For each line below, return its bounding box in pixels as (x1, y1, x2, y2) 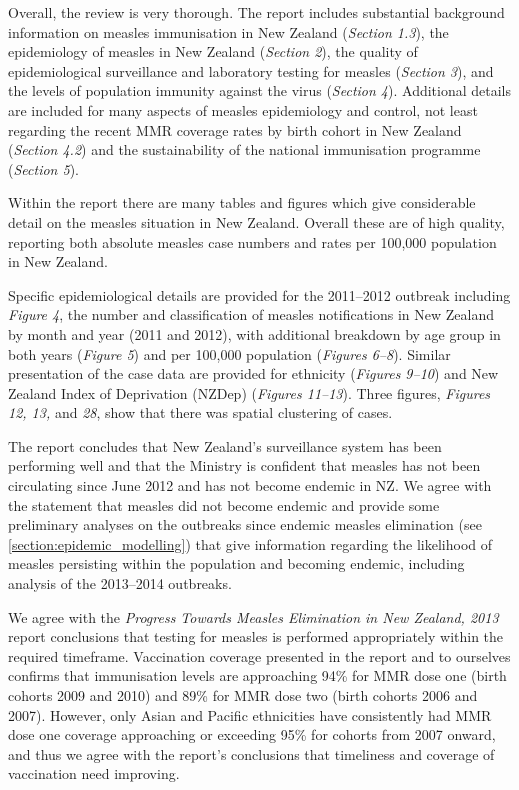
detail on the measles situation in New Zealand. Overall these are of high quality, (8, 211, 505, 232)
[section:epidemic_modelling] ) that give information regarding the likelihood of (8, 533, 493, 554)
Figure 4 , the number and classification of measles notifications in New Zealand (8, 304, 494, 325)
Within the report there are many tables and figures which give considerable (8, 192, 476, 213)
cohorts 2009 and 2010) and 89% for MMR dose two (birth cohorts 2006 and (8, 685, 478, 705)
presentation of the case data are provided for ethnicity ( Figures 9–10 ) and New (8, 363, 499, 384)
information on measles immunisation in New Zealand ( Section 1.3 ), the (8, 21, 449, 42)
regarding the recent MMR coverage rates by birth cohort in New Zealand (8, 119, 462, 140)
